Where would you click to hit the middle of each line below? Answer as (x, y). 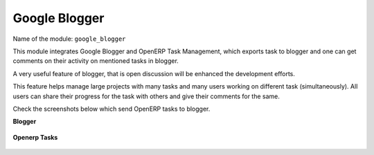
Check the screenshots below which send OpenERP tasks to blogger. (112, 109)
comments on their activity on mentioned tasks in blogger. (96, 61)
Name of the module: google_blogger (69, 39)
